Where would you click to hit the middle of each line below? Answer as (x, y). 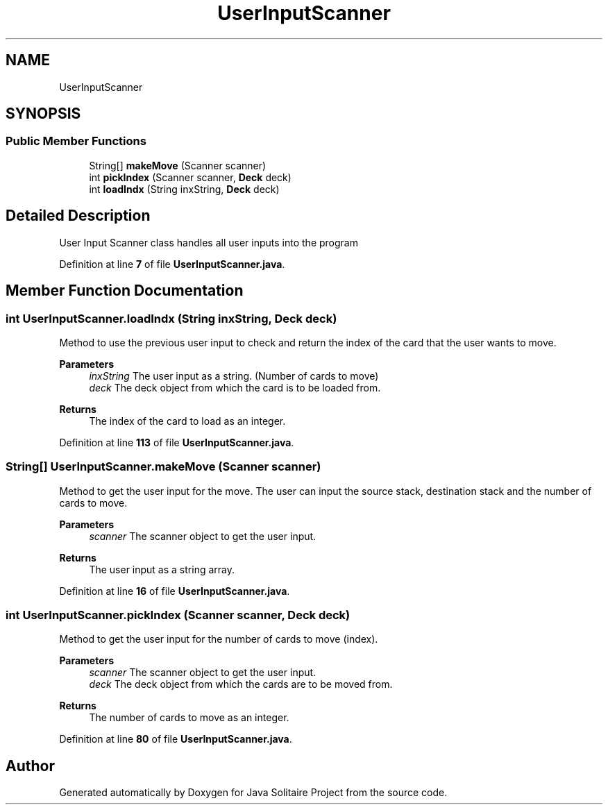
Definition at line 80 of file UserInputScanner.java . (176, 739)
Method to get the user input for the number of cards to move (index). (219, 639)
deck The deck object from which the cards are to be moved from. (241, 684)
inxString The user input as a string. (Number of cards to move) (234, 376)
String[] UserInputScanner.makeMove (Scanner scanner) (163, 467)
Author (30, 766)
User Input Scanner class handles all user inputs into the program (209, 242)
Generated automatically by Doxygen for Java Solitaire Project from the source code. (253, 793)
